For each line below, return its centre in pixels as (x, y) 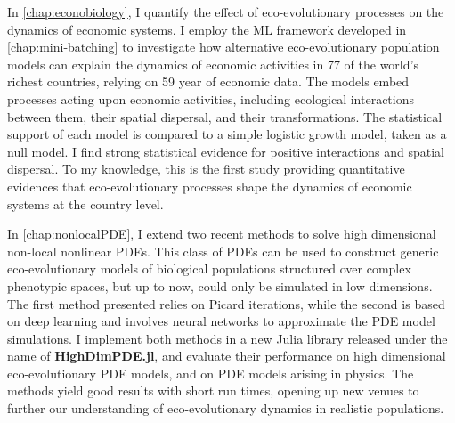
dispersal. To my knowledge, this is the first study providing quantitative (206, 169)
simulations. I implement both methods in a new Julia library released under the (227, 338)
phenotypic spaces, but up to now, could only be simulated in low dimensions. (220, 285)
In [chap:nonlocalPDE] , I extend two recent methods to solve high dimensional (222, 234)
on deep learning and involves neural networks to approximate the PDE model (221, 321)
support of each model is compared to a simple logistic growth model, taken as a (227, 134)
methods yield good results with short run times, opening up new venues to (213, 390)
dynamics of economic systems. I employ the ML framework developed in (207, 29)
